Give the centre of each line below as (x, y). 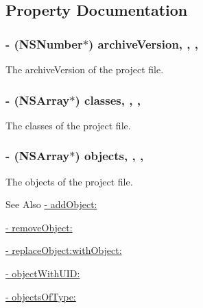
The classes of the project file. (68, 125)
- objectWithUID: (43, 273)
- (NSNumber (44, 43)
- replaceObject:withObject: (64, 250)
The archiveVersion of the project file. (85, 69)
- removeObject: (39, 227)
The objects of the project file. (69, 181)
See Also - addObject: (51, 204)
